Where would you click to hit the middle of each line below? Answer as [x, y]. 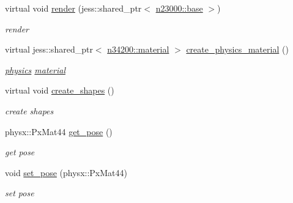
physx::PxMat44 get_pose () [59, 131]
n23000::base [179, 8]
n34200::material [138, 49]
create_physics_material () [237, 49]
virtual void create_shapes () [60, 90]
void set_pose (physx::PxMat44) [66, 172]
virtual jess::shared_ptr [49, 49]
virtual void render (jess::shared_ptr [73, 8]
